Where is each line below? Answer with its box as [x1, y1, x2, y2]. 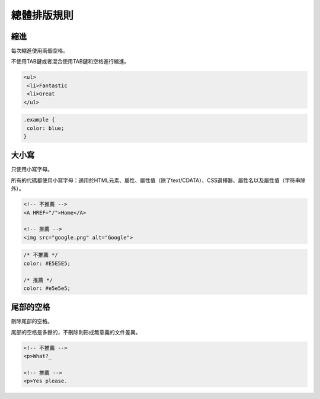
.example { [23, 116, 55, 123]
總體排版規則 [11, 9, 74, 22]
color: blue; [27, 125, 65, 132]
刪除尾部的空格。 [11, 318, 53, 325]
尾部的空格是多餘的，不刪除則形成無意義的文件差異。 [11, 328, 141, 336]
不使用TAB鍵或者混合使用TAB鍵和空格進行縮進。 [11, 58, 130, 65]
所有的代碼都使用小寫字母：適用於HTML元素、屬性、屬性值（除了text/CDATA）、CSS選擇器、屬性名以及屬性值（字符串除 [11, 177, 306, 184]
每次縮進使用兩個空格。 [11, 47, 68, 55]
